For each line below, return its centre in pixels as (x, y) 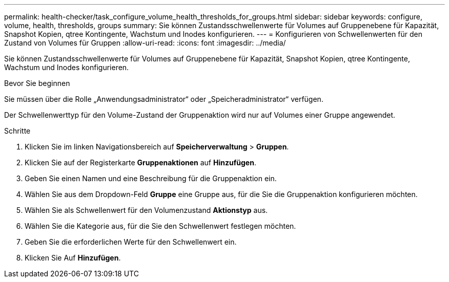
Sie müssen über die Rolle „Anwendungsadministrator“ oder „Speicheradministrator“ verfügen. (164, 99)
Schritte (17, 131)
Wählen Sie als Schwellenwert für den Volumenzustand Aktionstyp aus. (146, 210)
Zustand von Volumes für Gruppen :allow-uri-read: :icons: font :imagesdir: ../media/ (145, 43)
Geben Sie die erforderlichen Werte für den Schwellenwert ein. (131, 242)
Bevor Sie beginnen (37, 83)
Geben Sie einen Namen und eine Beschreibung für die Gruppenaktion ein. (151, 178)
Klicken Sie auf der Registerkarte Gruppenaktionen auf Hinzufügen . (140, 162)
